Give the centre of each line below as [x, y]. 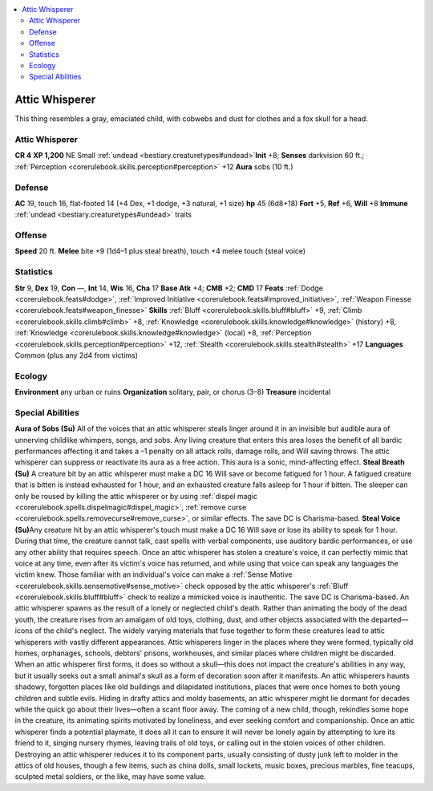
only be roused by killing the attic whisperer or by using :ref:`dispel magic [136, 496]
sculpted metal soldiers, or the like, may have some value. [110, 777]
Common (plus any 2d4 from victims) [77, 355]
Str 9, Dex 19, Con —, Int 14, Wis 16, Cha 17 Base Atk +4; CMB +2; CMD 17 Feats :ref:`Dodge [169, 288]
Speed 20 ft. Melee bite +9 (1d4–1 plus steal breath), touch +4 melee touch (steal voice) [160, 251]
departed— [390, 619]
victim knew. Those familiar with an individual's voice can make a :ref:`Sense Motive [154, 574]
